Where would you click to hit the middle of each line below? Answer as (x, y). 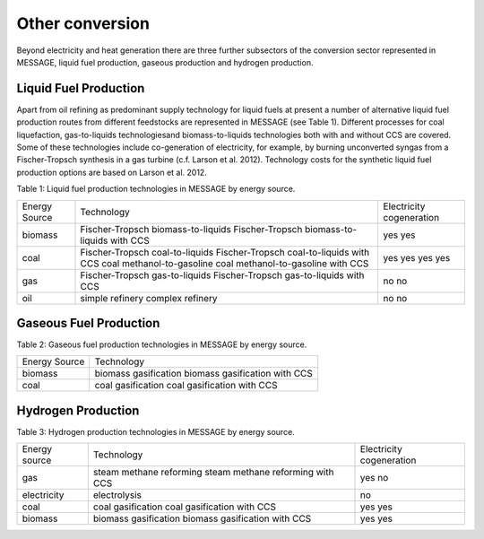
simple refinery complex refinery (149, 298)
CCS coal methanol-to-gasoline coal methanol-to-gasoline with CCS (225, 263)
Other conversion (83, 23)
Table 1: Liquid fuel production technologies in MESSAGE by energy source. (156, 189)
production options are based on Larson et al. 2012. (112, 172)
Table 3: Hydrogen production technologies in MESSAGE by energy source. (156, 432)
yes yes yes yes (417, 257)
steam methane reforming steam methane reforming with (213, 473)
